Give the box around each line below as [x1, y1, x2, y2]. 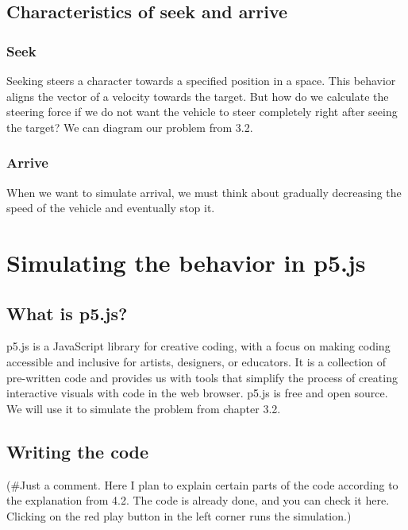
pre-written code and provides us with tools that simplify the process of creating [6, 369, 398, 385]
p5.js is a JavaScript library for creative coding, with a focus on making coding [6, 338, 391, 354]
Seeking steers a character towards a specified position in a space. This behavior [6, 72, 396, 88]
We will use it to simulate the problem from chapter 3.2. [6, 400, 281, 416]
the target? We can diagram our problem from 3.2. [6, 118, 253, 135]
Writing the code [6, 439, 149, 463]
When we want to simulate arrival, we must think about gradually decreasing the [6, 184, 402, 200]
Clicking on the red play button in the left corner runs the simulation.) [6, 507, 352, 524]
